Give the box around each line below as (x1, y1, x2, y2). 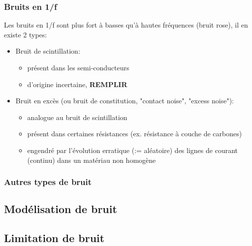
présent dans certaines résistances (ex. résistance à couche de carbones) (27, 128, 242, 139)
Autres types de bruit (4, 176, 92, 188)
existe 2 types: (4, 29, 47, 39)
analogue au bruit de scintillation (27, 112, 127, 122)
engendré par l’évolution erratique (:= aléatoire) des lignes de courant (27, 145, 238, 155)
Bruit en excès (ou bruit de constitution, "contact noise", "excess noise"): (15, 95, 234, 106)
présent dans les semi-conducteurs (27, 62, 129, 72)
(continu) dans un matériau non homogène (27, 154, 156, 165)
